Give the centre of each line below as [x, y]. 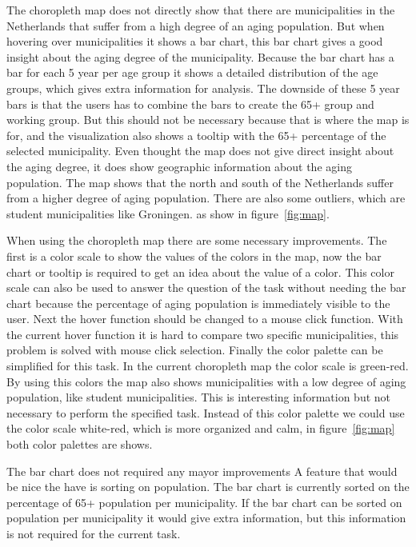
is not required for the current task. [94, 533]
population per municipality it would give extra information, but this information [206, 518]
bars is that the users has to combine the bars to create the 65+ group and [190, 104]
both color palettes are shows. [80, 444]
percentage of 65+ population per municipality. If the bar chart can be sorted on [204, 502]
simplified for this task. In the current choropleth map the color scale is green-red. [208, 366]
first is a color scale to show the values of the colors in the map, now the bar [194, 256]
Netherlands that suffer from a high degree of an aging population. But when [196, 25]
